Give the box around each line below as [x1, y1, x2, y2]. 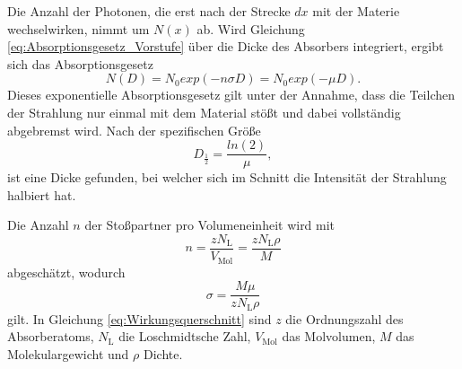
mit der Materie [312, 2, 400, 20]
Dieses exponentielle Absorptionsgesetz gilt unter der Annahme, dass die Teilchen [7, 85, 455, 104]
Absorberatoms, [7, 327, 94, 346]
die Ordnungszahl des [285, 309, 404, 328]
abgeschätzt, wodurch [7, 262, 126, 281]
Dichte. [143, 344, 183, 363]
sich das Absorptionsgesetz [7, 54, 153, 73]
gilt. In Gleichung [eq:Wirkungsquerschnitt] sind [7, 309, 272, 328]
